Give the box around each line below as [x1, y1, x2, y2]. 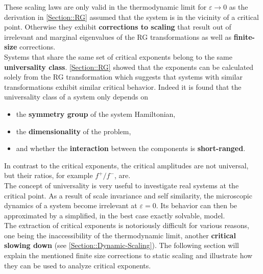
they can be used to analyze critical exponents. [4, 260, 151, 270]
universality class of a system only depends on [4, 91, 149, 102]
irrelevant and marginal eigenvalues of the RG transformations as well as [4, 31, 231, 42]
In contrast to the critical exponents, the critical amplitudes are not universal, [4, 160, 249, 170]
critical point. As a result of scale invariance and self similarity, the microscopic [4, 190, 252, 201]
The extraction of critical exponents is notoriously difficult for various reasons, [4, 220, 249, 231]
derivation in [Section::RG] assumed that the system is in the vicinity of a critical [4, 11, 259, 22]
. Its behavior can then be [156, 200, 237, 211]
